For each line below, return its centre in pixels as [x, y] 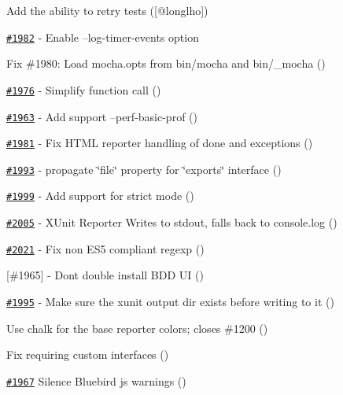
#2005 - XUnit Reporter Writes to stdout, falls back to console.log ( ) [172, 222]
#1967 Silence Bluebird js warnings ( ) [96, 380]
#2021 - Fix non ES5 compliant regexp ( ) [105, 248]
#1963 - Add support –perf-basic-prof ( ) [102, 116]
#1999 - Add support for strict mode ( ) [100, 196]
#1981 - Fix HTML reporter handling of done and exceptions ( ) [160, 143]
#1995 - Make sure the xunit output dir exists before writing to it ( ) [170, 302]
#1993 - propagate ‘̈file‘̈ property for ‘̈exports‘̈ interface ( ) [144, 169]
